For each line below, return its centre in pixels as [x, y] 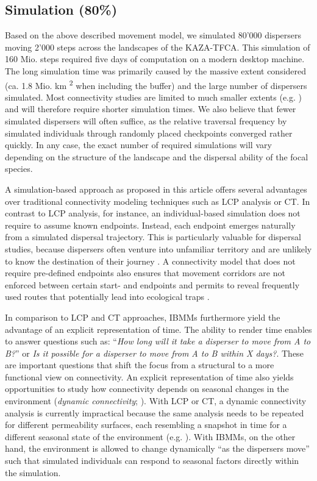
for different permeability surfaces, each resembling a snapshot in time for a [146, 425]
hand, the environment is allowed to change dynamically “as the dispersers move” [157, 448]
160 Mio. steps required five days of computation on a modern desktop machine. [155, 59]
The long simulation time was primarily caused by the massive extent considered [156, 70]
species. [19, 169]
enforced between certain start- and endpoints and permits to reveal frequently [152, 284]
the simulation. [33, 472]
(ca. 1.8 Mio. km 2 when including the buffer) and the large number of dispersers [156, 84]
